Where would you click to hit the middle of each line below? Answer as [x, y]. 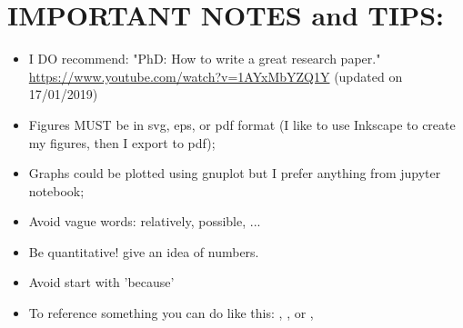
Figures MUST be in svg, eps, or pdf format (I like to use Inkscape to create [242, 124]
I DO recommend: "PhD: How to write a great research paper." [205, 59]
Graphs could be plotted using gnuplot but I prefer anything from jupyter [235, 173]
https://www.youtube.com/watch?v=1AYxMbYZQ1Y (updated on [216, 76]
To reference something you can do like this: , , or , [171, 313]
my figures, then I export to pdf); [122, 142]
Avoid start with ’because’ [101, 282]
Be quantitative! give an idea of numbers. [144, 251]
